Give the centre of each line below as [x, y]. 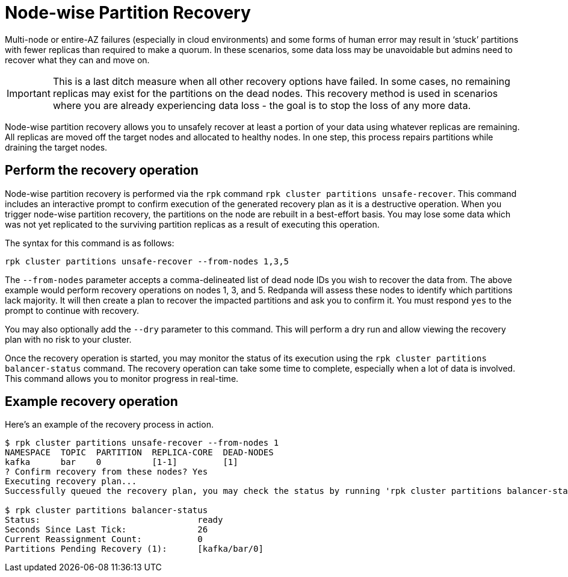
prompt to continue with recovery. [72, 310]
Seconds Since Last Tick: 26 [106, 530]
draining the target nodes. [56, 147]
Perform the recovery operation [102, 170]
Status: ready [114, 520]
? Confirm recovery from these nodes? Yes [106, 472]
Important [29, 93]
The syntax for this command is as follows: [90, 243]
